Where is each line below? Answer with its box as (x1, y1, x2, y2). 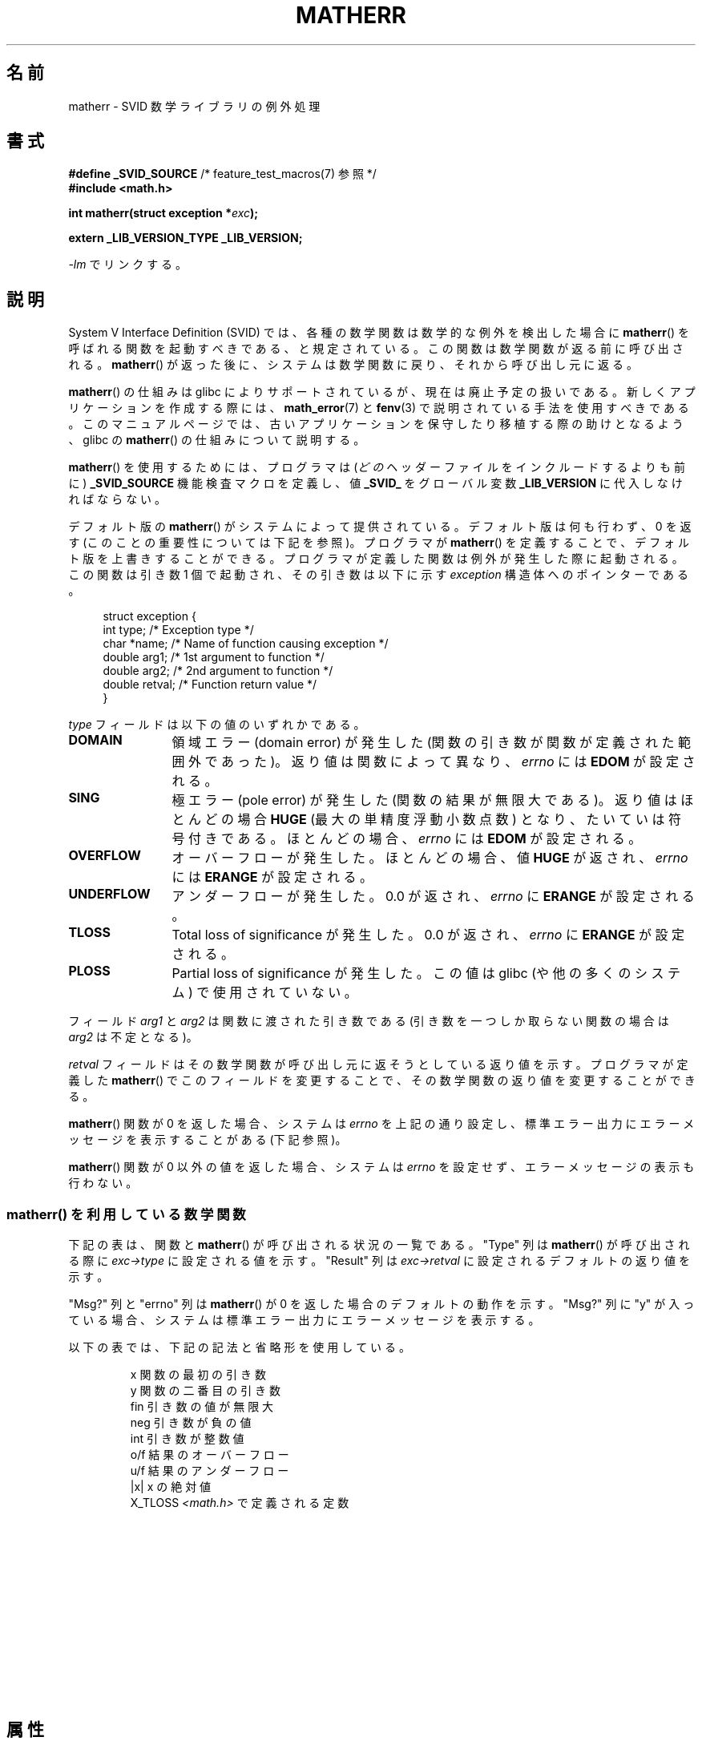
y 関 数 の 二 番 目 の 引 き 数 (130, 1383, 281, 1398)
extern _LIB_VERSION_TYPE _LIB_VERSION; (68, 231, 303, 245)
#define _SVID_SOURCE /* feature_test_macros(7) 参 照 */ (68, 167, 377, 181)
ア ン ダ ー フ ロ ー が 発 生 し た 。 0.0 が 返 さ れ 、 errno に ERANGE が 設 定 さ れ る (171, 888, 695, 905)
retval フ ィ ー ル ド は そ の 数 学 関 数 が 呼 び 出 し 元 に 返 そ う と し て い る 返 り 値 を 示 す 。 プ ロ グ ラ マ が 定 (68, 1057, 688, 1072)
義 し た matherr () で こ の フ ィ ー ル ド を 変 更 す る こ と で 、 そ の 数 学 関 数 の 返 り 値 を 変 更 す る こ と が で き (68, 1073, 696, 1088)
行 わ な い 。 (68, 1176, 138, 1190)
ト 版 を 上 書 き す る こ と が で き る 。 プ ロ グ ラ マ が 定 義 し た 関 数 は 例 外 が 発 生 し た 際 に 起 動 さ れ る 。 (68, 551, 684, 566)
